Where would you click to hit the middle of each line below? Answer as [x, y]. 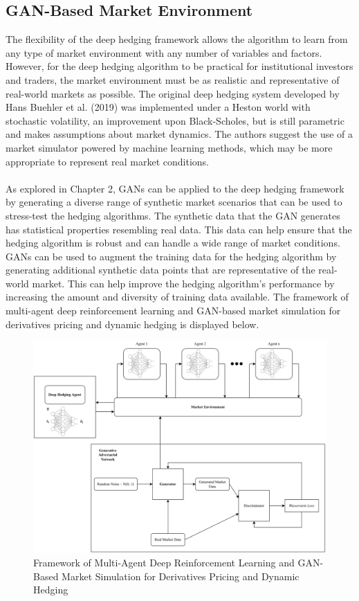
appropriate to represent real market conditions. [108, 161]
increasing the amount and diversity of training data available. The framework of [177, 297]
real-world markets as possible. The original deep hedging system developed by [173, 93]
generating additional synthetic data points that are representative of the [160, 270]
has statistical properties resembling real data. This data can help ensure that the [179, 229]
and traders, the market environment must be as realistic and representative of [173, 79]
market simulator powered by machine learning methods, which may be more [169, 147]
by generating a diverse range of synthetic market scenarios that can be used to [174, 202]
